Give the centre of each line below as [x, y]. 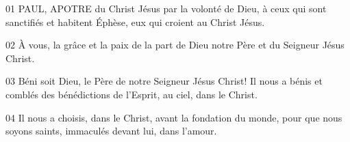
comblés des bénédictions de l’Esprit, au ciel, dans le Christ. [132, 94]
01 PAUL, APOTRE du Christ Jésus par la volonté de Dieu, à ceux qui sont [166, 8]
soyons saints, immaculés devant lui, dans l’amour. [111, 131]
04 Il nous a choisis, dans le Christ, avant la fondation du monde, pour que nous [174, 117]
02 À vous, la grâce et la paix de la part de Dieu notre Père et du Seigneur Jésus [175, 45]
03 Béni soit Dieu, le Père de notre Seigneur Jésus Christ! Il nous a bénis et [164, 81]
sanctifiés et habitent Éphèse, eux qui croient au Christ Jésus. [135, 22]
